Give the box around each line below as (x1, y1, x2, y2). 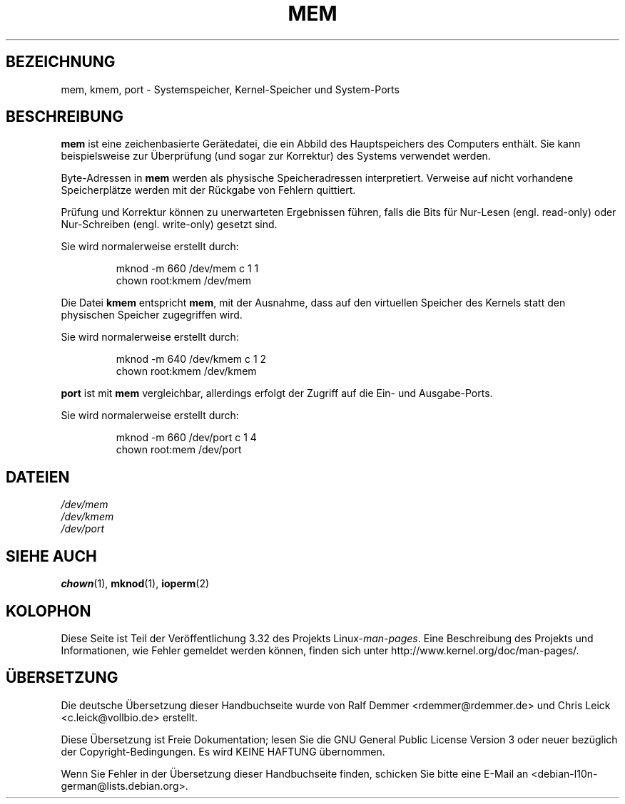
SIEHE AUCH (6, 547, 97, 565)
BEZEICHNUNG (6, 53, 116, 71)
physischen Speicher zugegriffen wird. (61, 309, 243, 321)
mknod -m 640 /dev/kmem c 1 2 (116, 353, 267, 366)
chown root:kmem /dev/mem (116, 274, 251, 287)
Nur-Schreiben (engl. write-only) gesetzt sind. (61, 218, 278, 231)
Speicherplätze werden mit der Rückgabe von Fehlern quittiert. (61, 184, 356, 197)
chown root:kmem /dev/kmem (116, 365, 257, 378)
